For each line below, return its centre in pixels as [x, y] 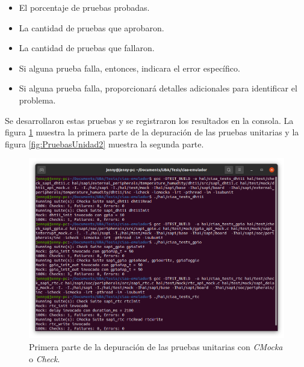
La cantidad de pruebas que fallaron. [87, 48]
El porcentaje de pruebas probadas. [84, 7]
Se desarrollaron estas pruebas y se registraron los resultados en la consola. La [149, 120]
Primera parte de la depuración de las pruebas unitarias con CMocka [156, 346]
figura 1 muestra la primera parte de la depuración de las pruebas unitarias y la [152, 132]
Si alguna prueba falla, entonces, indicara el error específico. [129, 68]
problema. [37, 100]
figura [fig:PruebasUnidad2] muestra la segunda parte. [104, 143]
